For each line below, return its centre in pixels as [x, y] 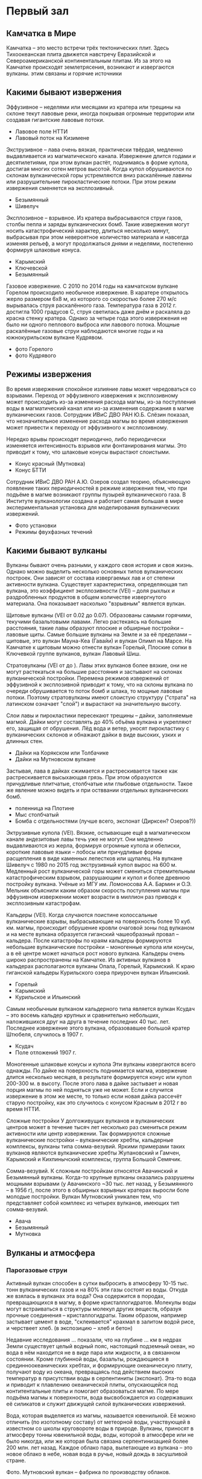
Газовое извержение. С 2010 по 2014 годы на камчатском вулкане [92, 286]
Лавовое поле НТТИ [41, 131]
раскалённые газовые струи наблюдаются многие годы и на [85, 331]
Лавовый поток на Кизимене [52, 138]
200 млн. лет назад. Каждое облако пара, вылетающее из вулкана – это [99, 1448]
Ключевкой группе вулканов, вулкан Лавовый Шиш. [74, 654]
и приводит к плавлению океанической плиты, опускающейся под [92, 1385]
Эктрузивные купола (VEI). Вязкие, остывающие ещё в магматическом [98, 833]
